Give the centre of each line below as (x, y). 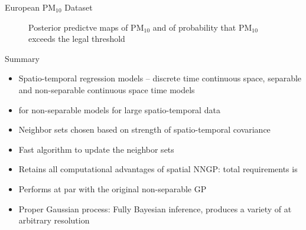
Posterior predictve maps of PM (86, 27)
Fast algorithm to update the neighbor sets (96, 149)
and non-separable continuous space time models (107, 89)
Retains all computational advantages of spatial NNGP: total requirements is (158, 169)
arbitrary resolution (54, 220)
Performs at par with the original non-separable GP (113, 188)
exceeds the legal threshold (77, 39)
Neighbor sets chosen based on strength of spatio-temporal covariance (144, 129)
